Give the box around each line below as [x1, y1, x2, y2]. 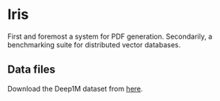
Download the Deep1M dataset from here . [7, 84, 143, 93]
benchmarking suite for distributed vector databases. [7, 39, 181, 49]
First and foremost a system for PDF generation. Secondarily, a [7, 32, 213, 41]
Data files [7, 63, 56, 77]
